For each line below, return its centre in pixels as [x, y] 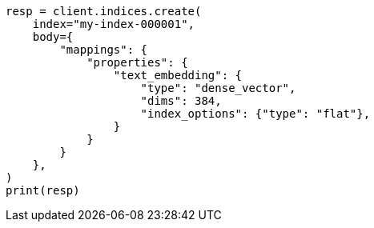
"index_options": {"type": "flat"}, [255, 114]
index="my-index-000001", [114, 24]
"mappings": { [104, 50]
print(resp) [43, 190]
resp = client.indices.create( [104, 11]
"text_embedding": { [178, 75]
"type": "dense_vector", [218, 88]
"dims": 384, [181, 101]
